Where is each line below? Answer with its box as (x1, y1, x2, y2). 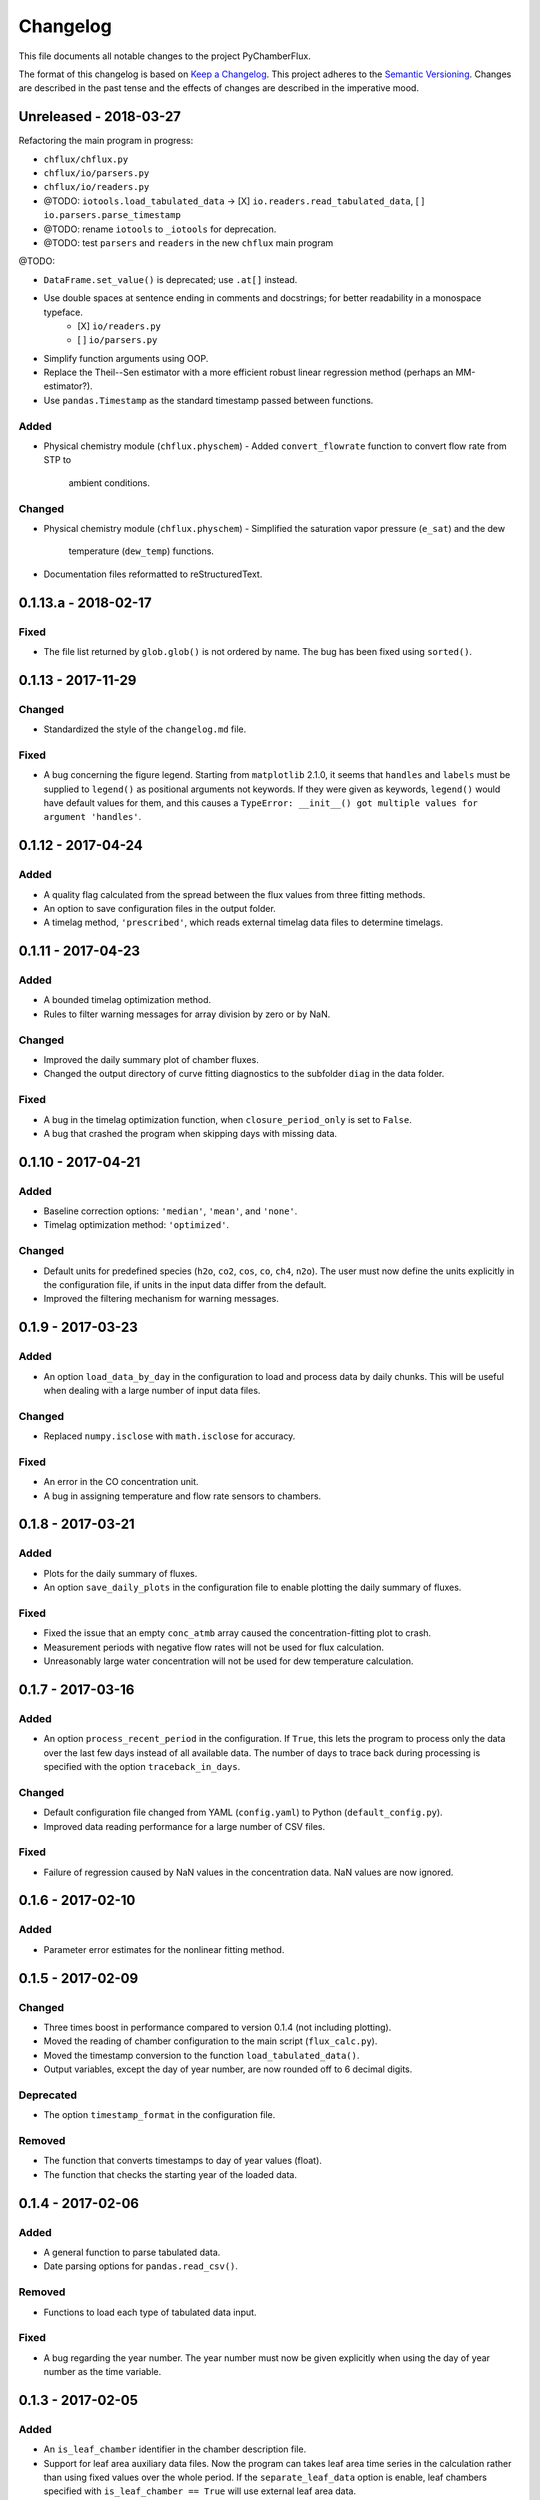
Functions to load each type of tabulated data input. (43, 2306, 257, 2318)
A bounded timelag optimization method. (43, 994, 212, 1006)
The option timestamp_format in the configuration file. (43, 2109, 276, 2121)
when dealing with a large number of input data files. (43, 1384, 261, 1396)
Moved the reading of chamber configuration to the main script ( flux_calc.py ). (43, 2035, 378, 2047)
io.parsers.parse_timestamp (43, 210, 182, 221)
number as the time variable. (43, 2366, 162, 2378)
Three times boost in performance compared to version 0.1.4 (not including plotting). (43, 2021, 392, 2033)
